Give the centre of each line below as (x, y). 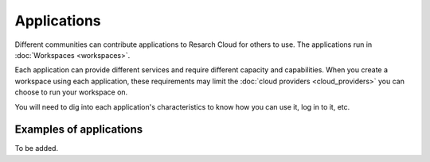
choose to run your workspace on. (71, 92)
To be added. (37, 148)
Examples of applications (79, 130)
